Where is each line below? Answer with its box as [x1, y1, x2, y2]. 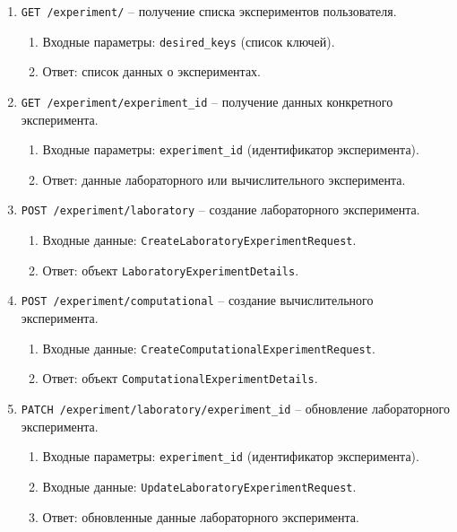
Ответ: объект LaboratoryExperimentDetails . [42, 260, 299, 279]
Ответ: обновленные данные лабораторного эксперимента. [42, 507, 359, 526]
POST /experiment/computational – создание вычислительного [21, 291, 374, 310]
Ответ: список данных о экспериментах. [42, 62, 261, 81]
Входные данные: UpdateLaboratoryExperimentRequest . [42, 476, 357, 495]
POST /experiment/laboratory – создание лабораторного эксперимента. [21, 200, 420, 219]
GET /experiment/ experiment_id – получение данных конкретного [21, 92, 393, 110]
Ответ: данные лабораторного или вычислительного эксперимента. [42, 170, 406, 188]
